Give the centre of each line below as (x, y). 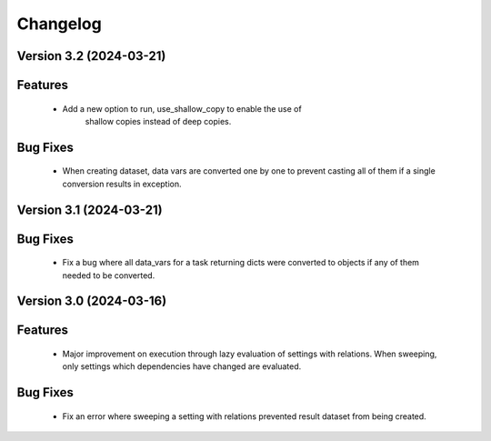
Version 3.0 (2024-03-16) (92, 301)
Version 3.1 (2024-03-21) (90, 210)
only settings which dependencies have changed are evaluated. (182, 366)
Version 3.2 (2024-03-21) (91, 56)
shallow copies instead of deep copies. (158, 121)
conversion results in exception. (122, 184)
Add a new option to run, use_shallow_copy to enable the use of (182, 108)
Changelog (59, 24)
